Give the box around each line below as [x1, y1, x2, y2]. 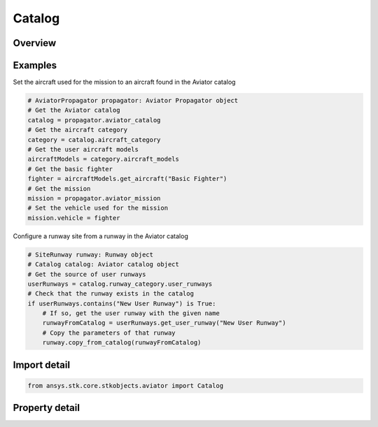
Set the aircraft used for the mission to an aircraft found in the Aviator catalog [13, 78, 236, 87]
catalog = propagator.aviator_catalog [27, 116, 161, 124]
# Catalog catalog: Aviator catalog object [27, 261, 180, 268]
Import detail [13, 359, 70, 370]
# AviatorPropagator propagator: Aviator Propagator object [27, 96, 239, 105]
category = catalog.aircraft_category [27, 136, 161, 143]
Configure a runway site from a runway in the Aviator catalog [13, 231, 188, 240]
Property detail [13, 402, 80, 414]
